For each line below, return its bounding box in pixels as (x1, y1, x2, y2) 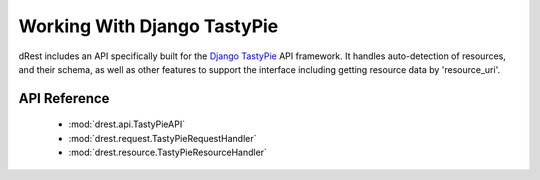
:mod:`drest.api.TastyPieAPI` (68, 118, 185, 130)
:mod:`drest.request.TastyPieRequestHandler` (68, 132, 257, 144)
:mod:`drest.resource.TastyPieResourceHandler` (68, 146, 267, 159)
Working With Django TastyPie (18, 15, 279, 37)
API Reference (18, 90, 110, 107)
